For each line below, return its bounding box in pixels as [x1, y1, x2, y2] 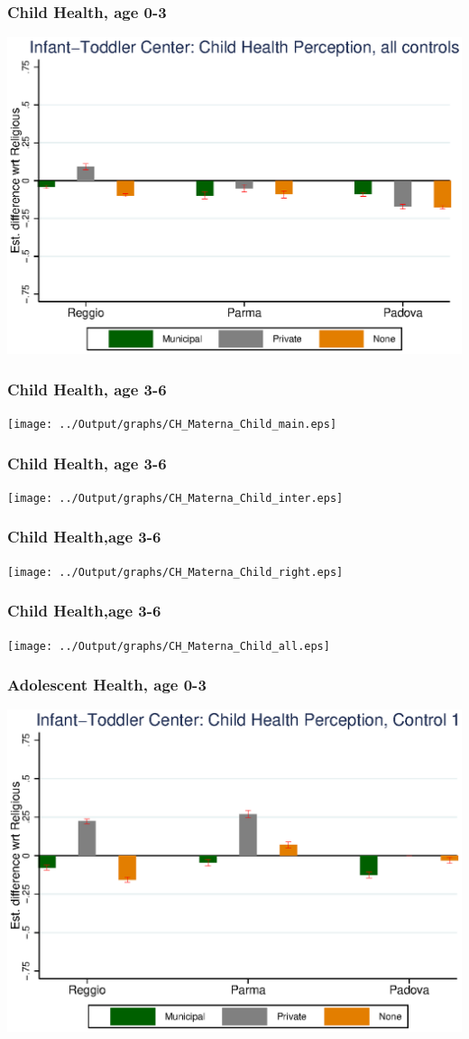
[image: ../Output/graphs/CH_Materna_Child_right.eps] [7, 565, 344, 579]
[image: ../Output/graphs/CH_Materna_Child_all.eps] [7, 639, 330, 653]
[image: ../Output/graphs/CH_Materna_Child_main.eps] [7, 417, 337, 431]
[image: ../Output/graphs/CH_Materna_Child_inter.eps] [7, 491, 344, 505]
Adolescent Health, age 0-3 [7, 673, 207, 696]
